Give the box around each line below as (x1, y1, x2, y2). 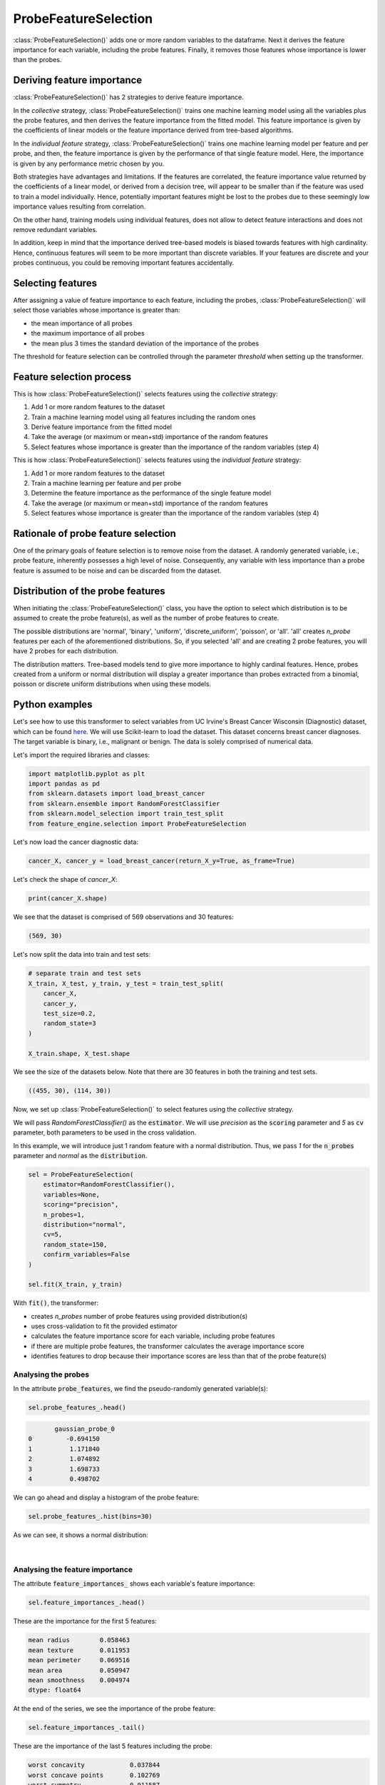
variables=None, (43, 1190, 100, 1199)
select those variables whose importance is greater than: (13, 306, 181, 314)
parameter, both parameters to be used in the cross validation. (13, 1128, 197, 1137)
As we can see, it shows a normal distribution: (13, 1530, 149, 1539)
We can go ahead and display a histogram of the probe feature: (13, 1493, 200, 1502)
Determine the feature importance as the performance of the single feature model (31, 489, 272, 498)
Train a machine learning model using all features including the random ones (31, 413, 256, 421)
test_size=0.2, (43, 1009, 96, 1017)
